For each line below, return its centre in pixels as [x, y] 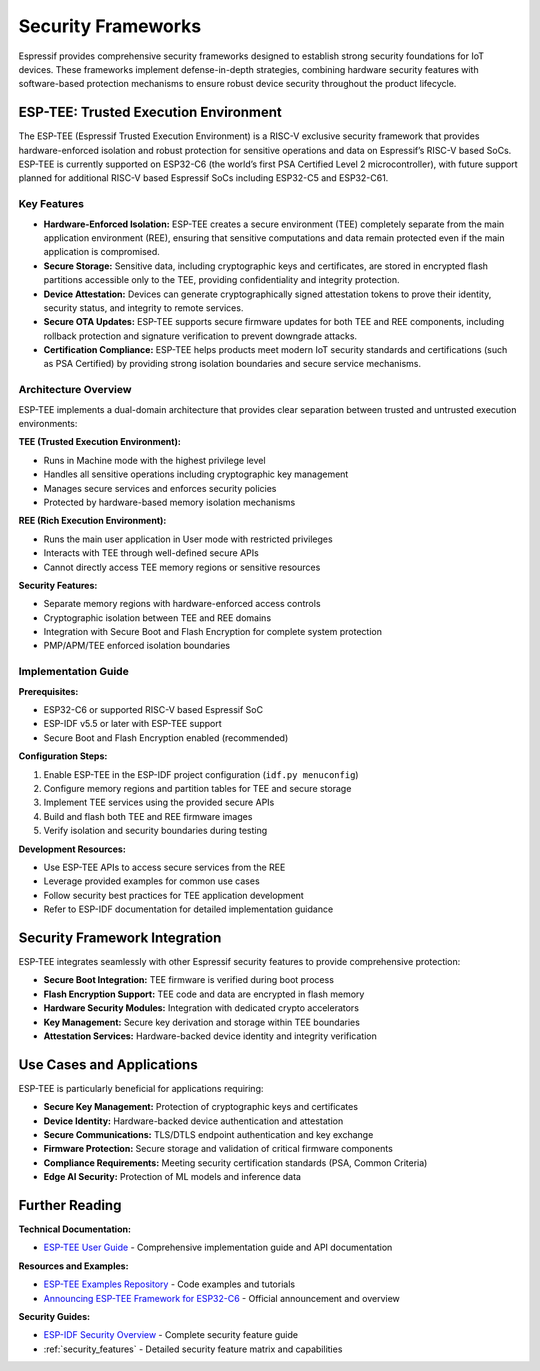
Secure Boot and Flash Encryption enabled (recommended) [166, 737]
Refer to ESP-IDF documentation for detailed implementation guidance [188, 909]
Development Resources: [72, 849]
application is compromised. [101, 252]
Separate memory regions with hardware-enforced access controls [182, 604]
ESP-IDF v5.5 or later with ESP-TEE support [132, 724]
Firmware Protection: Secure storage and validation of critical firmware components [218, 1149]
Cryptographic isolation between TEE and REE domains [157, 617]
